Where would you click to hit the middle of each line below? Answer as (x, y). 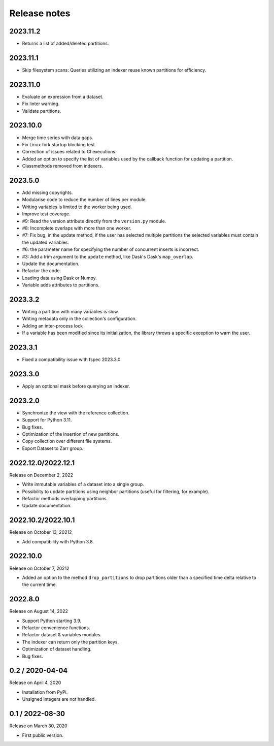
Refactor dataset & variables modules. (62, 635)
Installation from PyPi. (45, 692)
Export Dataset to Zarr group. (53, 448)
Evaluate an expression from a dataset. (63, 96)
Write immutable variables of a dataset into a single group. (83, 484)
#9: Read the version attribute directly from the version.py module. (94, 221)
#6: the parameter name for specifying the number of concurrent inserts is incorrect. (111, 249)
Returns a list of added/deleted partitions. (65, 44)
